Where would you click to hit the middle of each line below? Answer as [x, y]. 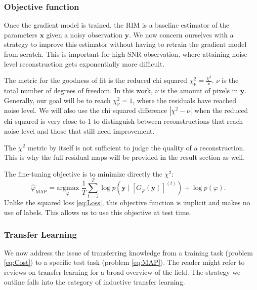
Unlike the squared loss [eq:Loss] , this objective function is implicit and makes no [127, 202]
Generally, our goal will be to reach [57, 100]
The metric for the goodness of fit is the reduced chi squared [96, 80]
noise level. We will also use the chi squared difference [86, 110]
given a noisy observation [84, 34]
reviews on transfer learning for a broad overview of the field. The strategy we [122, 272]
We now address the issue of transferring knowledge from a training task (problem [128, 252]
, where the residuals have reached [184, 100]
